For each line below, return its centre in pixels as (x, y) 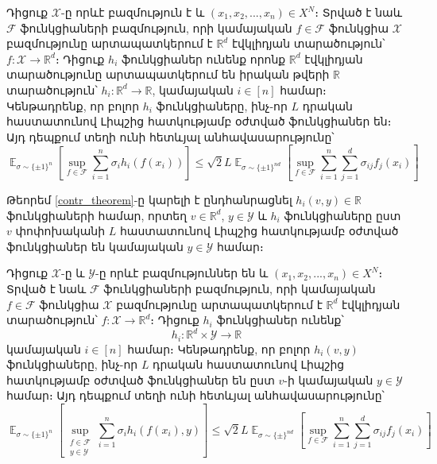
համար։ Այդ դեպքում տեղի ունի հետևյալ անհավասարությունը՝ (195, 395)
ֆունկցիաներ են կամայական (95, 246)
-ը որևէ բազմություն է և (133, 12)
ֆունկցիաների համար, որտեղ (97, 215)
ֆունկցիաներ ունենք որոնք (203, 58)
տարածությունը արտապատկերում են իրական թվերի (168, 74)
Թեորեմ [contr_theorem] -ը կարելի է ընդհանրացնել (149, 199)
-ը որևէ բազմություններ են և (182, 273)
